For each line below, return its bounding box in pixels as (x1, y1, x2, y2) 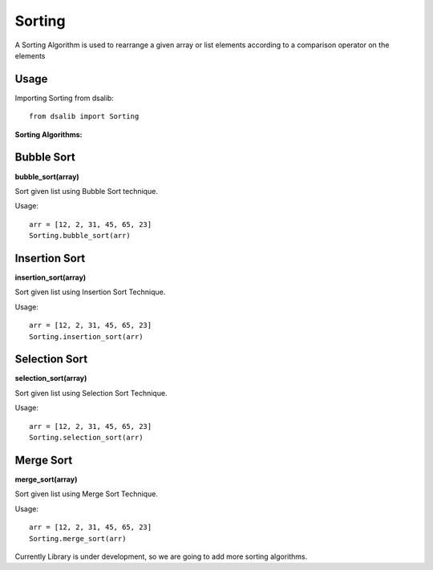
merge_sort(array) (14, 474, 78, 484)
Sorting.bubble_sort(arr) (29, 231, 132, 241)
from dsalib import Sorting (29, 112, 140, 121)
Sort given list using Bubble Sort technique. (14, 186, 158, 196)
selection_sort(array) (14, 374, 87, 383)
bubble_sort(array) (14, 172, 79, 181)
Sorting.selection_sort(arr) (29, 433, 144, 443)
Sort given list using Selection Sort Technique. (14, 388, 168, 398)
